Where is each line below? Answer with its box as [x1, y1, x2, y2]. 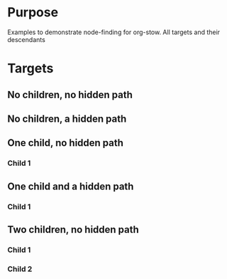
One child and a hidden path [7, 180, 134, 192]
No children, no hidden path [7, 88, 133, 100]
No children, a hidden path [7, 112, 127, 125]
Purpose [7, 4, 59, 21]
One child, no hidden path [7, 137, 124, 149]
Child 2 [7, 264, 33, 274]
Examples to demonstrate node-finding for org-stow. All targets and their [7, 28, 221, 36]
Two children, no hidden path [7, 223, 140, 236]
